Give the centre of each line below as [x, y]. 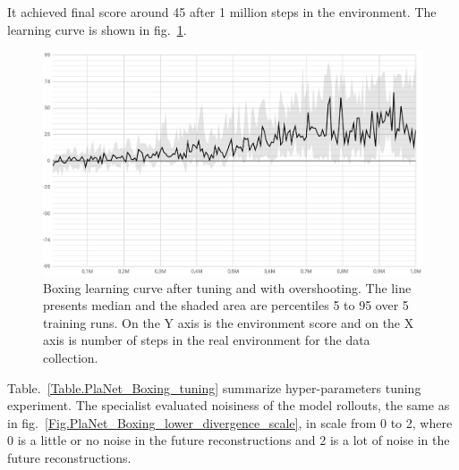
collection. [71, 357]
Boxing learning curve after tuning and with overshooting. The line [227, 287]
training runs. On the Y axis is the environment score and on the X [229, 322]
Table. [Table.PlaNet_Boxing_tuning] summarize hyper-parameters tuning [214, 387]
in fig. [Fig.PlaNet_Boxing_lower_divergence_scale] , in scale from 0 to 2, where [230, 422]
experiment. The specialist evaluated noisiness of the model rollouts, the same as [229, 405]
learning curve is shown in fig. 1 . [97, 29]
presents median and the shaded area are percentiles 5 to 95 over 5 [226, 305]
